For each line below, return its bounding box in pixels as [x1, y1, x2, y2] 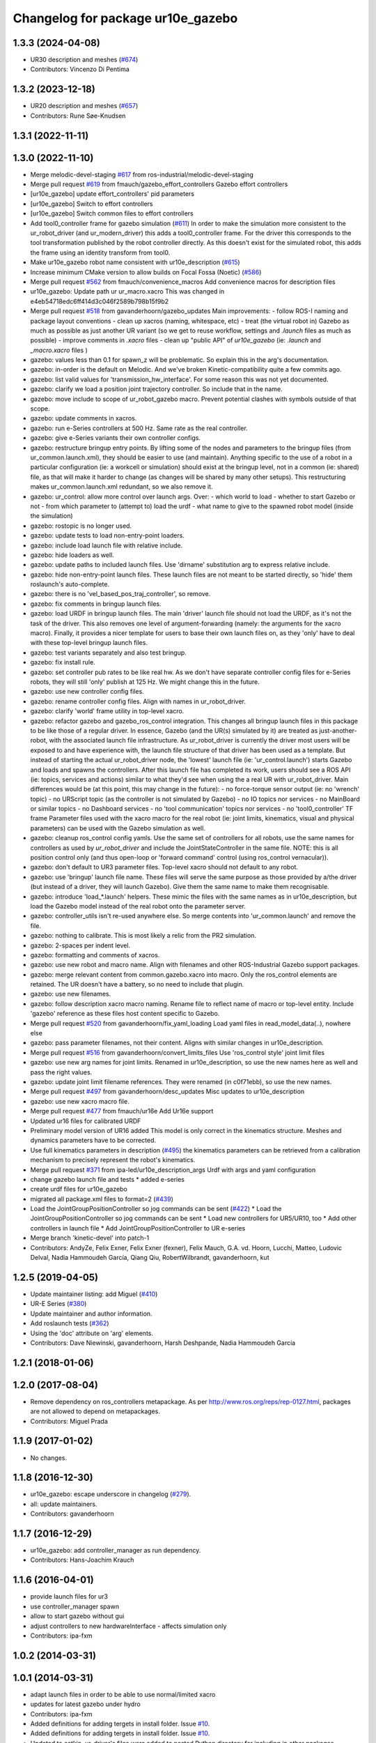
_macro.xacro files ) [30, 346, 88, 354]
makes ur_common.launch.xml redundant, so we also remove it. [30, 482, 213, 491]
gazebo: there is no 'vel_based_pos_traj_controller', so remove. [30, 590, 211, 598]
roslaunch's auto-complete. [30, 580, 110, 588]
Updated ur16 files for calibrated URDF [30, 1116, 141, 1125]
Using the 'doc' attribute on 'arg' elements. [30, 1329, 153, 1337]
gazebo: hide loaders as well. [30, 551, 114, 559]
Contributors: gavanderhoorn [30, 1509, 114, 1518]
